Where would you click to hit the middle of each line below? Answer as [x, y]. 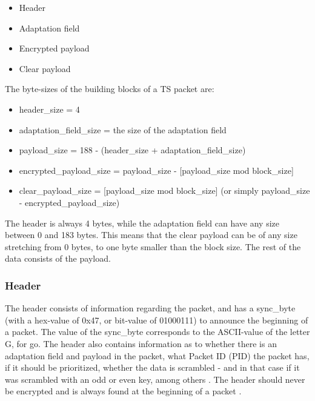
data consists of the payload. [58, 258]
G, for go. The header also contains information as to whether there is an [141, 343]
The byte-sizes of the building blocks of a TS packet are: [110, 89]
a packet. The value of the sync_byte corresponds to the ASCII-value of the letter [157, 332]
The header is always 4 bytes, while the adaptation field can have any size [142, 223]
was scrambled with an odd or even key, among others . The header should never [155, 379]
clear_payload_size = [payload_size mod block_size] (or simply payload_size [164, 191]
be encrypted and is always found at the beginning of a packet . [123, 391]
